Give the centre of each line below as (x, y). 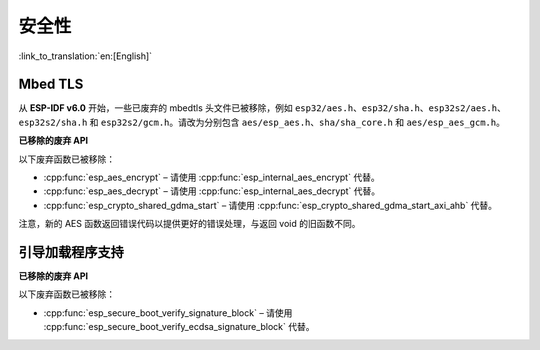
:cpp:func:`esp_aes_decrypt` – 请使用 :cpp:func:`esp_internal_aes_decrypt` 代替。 (212, 191)
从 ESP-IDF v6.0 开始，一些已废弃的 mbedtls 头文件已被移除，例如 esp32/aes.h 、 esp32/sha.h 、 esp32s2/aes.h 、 (262, 108)
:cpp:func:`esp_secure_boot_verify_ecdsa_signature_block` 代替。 (179, 327)
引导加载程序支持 (71, 252)
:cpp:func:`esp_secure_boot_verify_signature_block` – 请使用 (168, 312)
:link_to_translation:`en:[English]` (85, 56)
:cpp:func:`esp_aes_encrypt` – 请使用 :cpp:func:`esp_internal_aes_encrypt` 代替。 (211, 177)
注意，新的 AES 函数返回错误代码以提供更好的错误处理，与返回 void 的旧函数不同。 (189, 224)
